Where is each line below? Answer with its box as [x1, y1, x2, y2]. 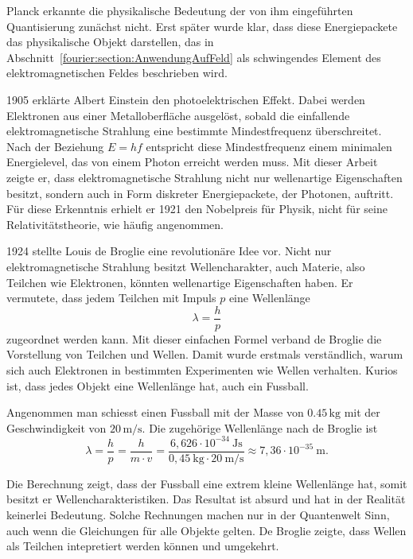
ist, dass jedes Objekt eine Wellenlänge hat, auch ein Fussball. [6, 377, 309, 394]
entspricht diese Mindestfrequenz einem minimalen [146, 138, 392, 154]
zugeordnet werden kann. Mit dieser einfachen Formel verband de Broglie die [6, 330, 382, 347]
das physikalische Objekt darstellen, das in [6, 33, 214, 50]
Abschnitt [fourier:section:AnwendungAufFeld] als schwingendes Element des [6, 49, 381, 65]
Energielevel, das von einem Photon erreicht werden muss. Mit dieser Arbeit [6, 153, 378, 170]
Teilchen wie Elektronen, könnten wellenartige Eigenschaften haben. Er [6, 274, 353, 290]
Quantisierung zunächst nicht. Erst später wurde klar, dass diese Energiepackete [6, 17, 398, 34]
